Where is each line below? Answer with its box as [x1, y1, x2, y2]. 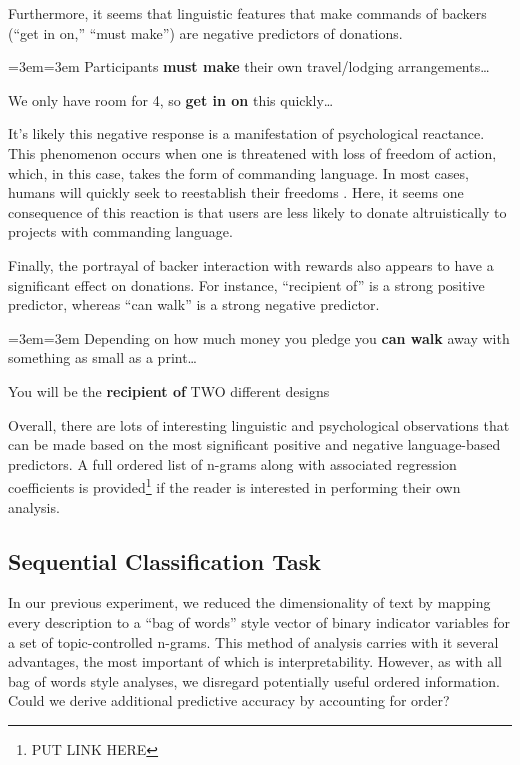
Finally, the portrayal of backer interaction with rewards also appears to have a [8, 254, 494, 275]
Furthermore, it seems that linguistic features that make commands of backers [8, 3, 487, 23]
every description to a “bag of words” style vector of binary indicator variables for [8, 611, 510, 632]
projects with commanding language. [8, 221, 233, 242]
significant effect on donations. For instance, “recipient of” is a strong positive [8, 274, 485, 295]
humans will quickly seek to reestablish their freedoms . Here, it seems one [8, 182, 464, 203]
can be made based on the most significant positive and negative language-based [8, 434, 501, 455]
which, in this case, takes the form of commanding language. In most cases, [8, 162, 469, 183]
